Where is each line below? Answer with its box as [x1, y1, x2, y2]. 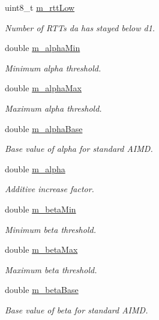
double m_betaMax [5, 243, 78, 256]
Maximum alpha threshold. [5, 101, 102, 114]
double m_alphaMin [5, 41, 80, 54]
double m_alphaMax [5, 82, 82, 94]
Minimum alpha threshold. [5, 61, 101, 74]
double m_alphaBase [5, 122, 83, 134]
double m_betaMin [5, 202, 76, 215]
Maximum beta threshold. [5, 263, 97, 276]
